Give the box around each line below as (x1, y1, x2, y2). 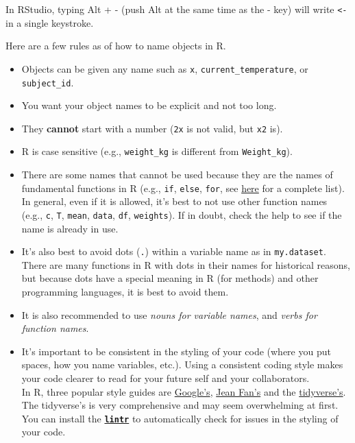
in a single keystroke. (5, 15, 94, 29)
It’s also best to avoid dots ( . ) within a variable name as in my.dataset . (21, 244, 326, 259)
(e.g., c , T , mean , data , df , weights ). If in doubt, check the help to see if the (21, 207, 342, 221)
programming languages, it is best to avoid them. (21, 285, 229, 298)
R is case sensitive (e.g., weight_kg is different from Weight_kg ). (21, 144, 293, 158)
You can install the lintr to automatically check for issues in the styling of (21, 411, 339, 425)
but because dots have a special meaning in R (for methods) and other (21, 271, 319, 285)
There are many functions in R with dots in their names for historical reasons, (21, 257, 351, 272)
